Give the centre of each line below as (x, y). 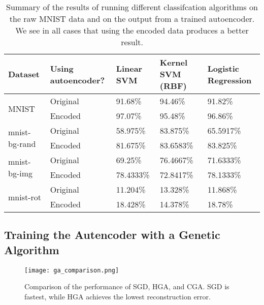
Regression (229, 80)
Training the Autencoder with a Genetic (112, 235)
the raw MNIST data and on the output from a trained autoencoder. (132, 19)
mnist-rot (25, 197)
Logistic (223, 68)
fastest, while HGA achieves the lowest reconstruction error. (118, 296)
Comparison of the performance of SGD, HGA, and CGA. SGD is (127, 286)
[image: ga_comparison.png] (72, 270)
